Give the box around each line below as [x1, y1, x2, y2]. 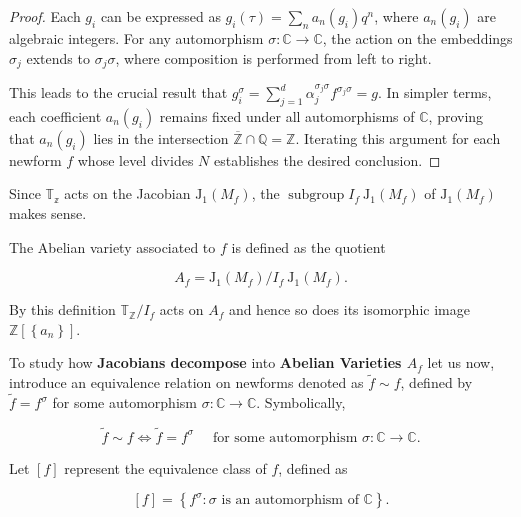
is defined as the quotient [231, 236, 386, 257]
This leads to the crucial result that [9, 82, 228, 103]
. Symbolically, [256, 392, 346, 413]
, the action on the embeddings [322, 28, 513, 48]
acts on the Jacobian [64, 183, 191, 204]
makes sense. [9, 203, 87, 224]
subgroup [288, 188, 345, 203]
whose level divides [77, 149, 194, 170]
